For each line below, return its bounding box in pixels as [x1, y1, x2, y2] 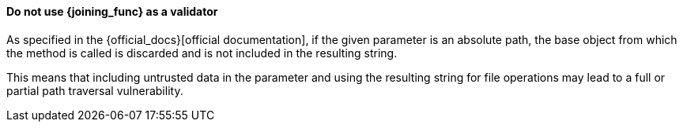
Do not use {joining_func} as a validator [6, 5, 218, 18]
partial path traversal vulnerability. [6, 83, 183, 97]
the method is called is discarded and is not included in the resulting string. [6, 46, 398, 60]
